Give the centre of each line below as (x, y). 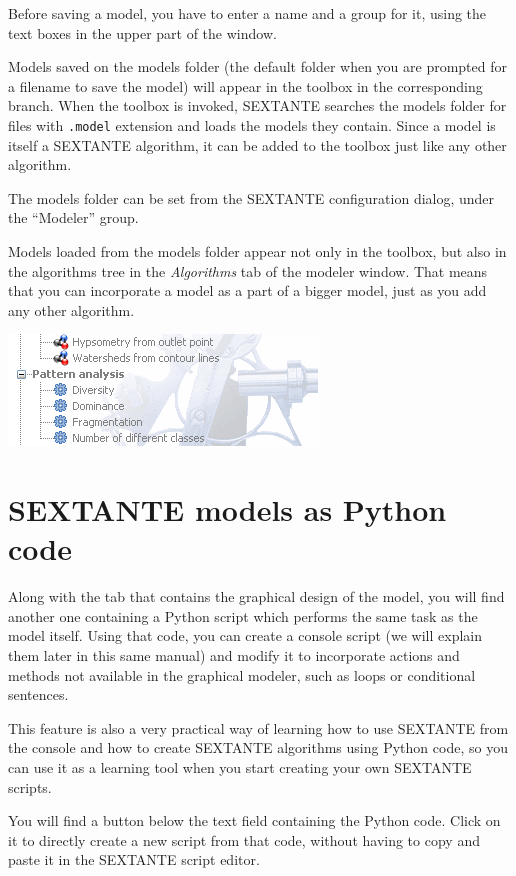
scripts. (30, 786)
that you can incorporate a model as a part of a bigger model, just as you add (247, 290)
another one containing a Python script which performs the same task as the (243, 615)
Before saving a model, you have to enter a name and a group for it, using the (247, 13)
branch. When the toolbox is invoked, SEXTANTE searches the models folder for (257, 105)
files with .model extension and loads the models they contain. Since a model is (252, 124)
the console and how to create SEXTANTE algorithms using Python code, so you (258, 747)
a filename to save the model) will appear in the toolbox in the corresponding (245, 85)
